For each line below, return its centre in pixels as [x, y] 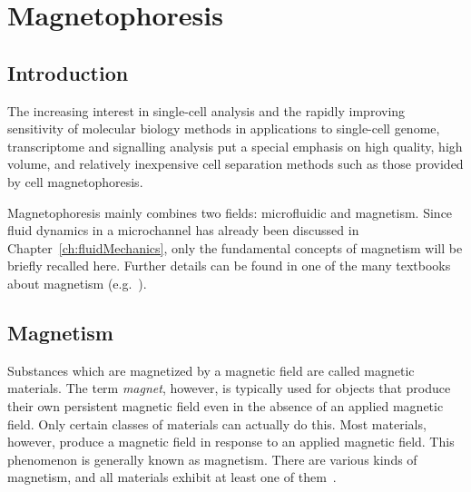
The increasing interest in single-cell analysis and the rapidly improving [206, 110]
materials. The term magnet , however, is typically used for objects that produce [229, 388]
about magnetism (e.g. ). [77, 283]
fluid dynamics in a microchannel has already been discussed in [183, 230]
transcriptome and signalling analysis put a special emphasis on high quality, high [235, 146]
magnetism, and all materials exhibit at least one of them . [172, 477]
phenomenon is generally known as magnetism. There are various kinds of [212, 459]
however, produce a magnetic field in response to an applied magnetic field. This [231, 442]
